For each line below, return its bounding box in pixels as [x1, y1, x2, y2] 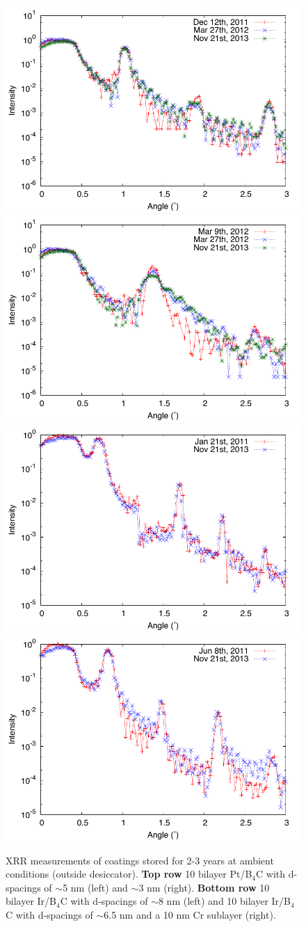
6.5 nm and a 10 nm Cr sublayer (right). [104, 907, 276, 921]
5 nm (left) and [63, 880, 128, 894]
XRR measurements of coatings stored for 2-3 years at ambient [6, 853, 274, 867]
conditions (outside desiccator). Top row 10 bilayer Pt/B [6, 866, 252, 881]
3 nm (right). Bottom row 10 [138, 880, 270, 894]
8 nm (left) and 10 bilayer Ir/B [158, 894, 291, 908]
